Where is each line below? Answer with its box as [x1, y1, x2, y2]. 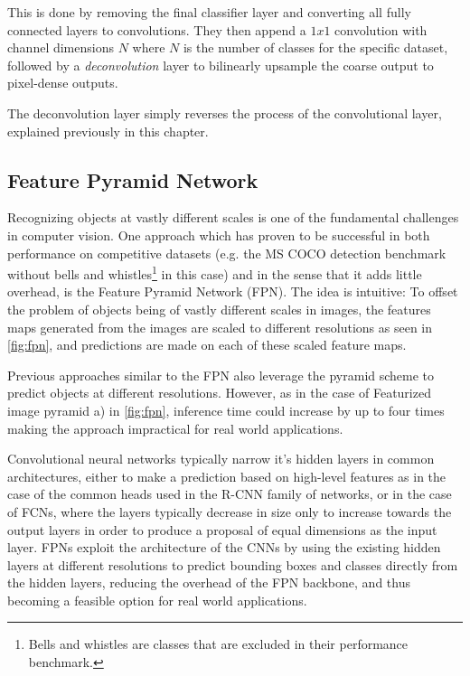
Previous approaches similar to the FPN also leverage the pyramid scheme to [7, 365, 435, 384]
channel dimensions [7, 38, 114, 57]
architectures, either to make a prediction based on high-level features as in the [7, 466, 446, 485]
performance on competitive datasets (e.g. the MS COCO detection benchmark [7, 243, 446, 262]
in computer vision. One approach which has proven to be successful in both [7, 225, 430, 244]
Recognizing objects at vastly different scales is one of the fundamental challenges [7, 208, 459, 227]
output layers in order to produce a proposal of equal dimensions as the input [7, 520, 437, 539]
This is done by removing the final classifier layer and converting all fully [7, 3, 411, 21]
